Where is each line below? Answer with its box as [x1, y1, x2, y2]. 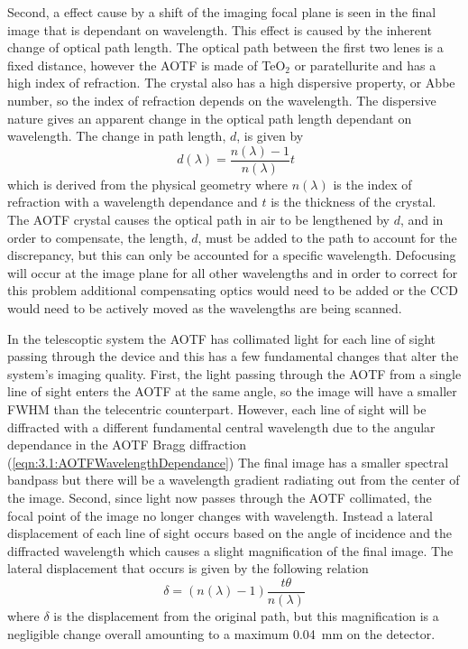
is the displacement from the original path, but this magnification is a [53, 606, 439, 625]
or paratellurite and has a [294, 55, 436, 74]
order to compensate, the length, [7, 227, 188, 246]
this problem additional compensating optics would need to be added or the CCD [7, 281, 458, 300]
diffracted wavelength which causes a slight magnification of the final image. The [7, 541, 454, 560]
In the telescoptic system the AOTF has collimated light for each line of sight [7, 329, 436, 348]
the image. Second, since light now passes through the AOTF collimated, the [7, 487, 432, 506]
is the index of [333, 174, 412, 193]
